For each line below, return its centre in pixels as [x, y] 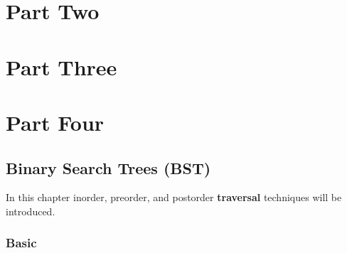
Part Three [62, 66]
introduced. [31, 211]
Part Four [55, 122]
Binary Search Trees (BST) [108, 167]
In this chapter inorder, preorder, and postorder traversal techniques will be [174, 197]
